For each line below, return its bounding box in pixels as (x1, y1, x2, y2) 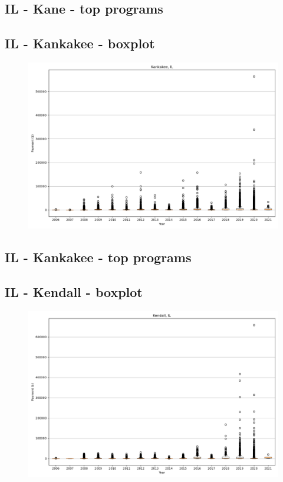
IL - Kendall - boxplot (5, 283, 143, 301)
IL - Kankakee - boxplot (5, 34, 155, 52)
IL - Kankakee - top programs (5, 248, 192, 266)
